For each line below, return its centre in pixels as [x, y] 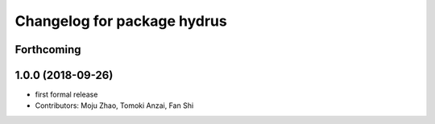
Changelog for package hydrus [121, 21]
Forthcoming [48, 50]
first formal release [66, 95]
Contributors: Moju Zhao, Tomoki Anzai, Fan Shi [114, 105]
